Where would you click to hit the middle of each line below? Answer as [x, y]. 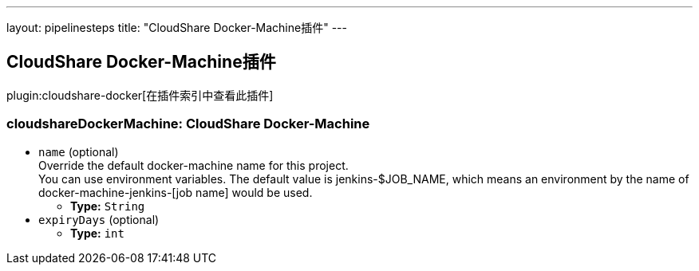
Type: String [108, 206]
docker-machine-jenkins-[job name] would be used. [176, 192]
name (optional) [79, 151]
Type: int [97, 233]
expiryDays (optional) [99, 219]
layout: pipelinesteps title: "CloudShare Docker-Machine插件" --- [177, 27]
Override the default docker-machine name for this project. [194, 165]
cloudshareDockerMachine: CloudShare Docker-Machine [188, 124]
